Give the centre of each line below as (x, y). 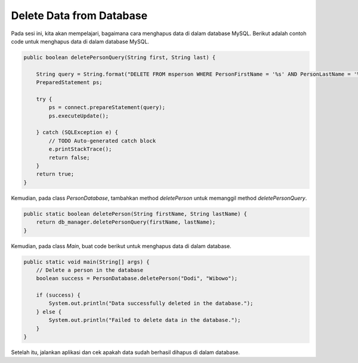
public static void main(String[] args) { (87, 262)
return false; (69, 157)
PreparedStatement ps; (69, 83)
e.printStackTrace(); (80, 149)
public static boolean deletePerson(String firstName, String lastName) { (135, 214)
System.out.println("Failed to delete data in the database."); (145, 320)
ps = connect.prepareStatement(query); (107, 108)
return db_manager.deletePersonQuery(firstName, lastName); (126, 222)
